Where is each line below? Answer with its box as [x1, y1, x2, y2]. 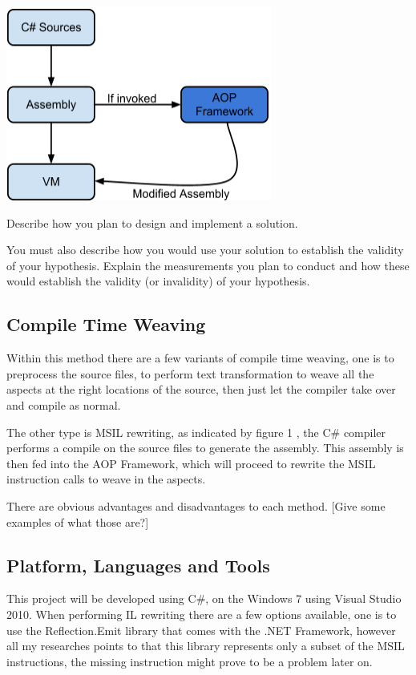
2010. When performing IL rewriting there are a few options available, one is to [6, 605, 397, 622]
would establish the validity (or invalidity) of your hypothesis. [6, 273, 310, 289]
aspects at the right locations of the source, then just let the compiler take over [6, 381, 396, 398]
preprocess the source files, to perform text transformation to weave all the [6, 365, 374, 382]
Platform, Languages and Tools [6, 552, 270, 577]
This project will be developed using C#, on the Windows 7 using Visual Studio [6, 590, 402, 607]
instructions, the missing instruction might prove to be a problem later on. [6, 653, 373, 669]
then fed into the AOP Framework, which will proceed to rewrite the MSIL [6, 455, 376, 471]
